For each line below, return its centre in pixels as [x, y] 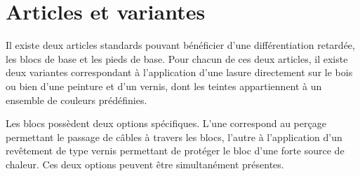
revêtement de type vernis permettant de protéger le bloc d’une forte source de [175, 151]
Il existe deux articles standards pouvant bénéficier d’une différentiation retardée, [180, 45]
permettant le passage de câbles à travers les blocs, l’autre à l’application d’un [174, 137]
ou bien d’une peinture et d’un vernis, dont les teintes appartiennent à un [164, 86]
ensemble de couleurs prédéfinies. [76, 100]
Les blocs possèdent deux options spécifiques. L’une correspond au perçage [166, 123]
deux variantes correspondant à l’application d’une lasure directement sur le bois [179, 72]
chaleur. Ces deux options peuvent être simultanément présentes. [145, 164]
